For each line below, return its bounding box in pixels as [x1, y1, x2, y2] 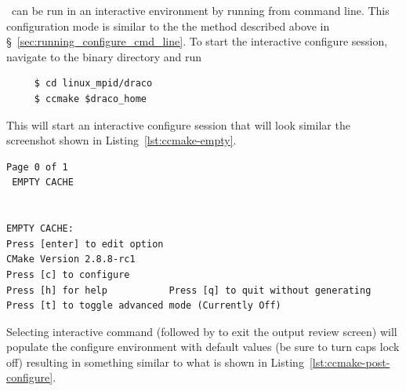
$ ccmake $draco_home [34, 93, 147, 104]
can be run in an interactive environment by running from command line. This [11, 2, 390, 18]
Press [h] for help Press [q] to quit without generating [6, 284, 372, 296]
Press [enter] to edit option [6, 238, 164, 250]
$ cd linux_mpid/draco [34, 78, 153, 90]
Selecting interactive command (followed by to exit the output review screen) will [6, 323, 397, 339]
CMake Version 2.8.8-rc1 [6, 254, 136, 265]
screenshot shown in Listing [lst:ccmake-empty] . [6, 132, 237, 148]
